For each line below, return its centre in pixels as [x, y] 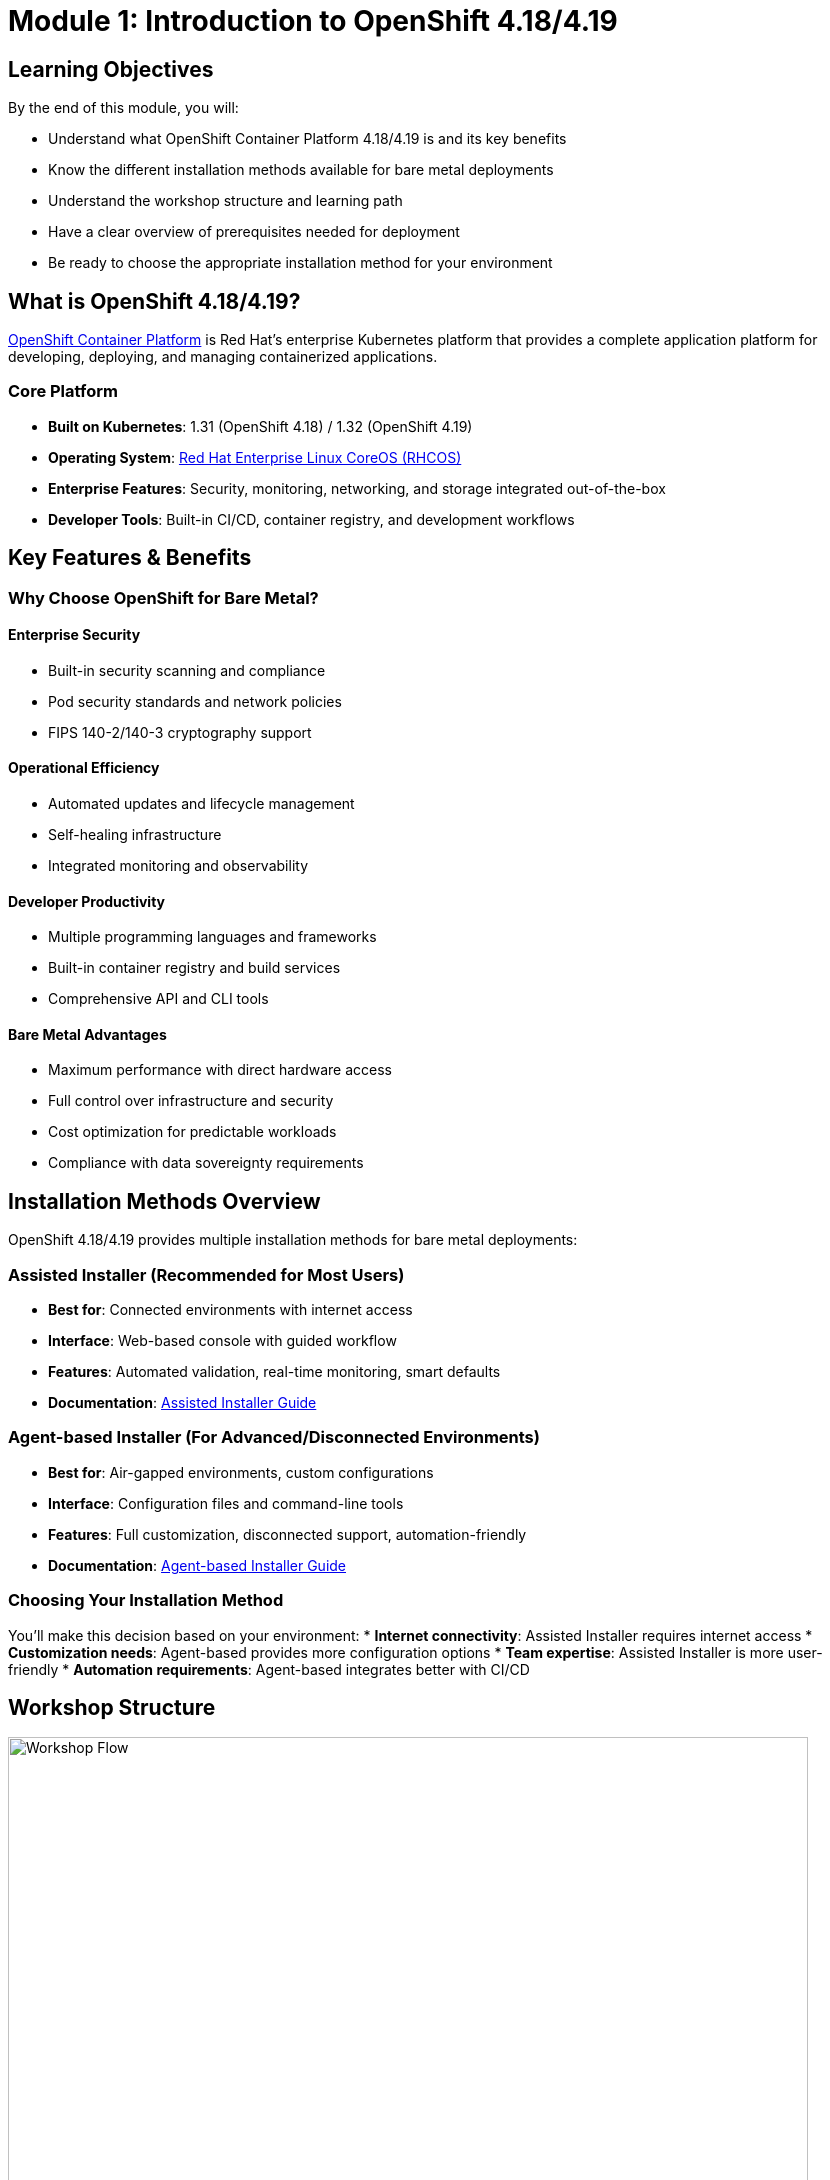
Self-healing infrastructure [135, 835]
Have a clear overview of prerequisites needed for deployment [254, 232]
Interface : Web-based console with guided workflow [222, 1341]
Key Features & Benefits [130, 558]
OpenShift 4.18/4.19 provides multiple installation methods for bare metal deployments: [293, 1240]
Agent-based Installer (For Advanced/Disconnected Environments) [274, 1437]
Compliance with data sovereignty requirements [206, 1163]
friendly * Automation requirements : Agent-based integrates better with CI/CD [269, 1669]
